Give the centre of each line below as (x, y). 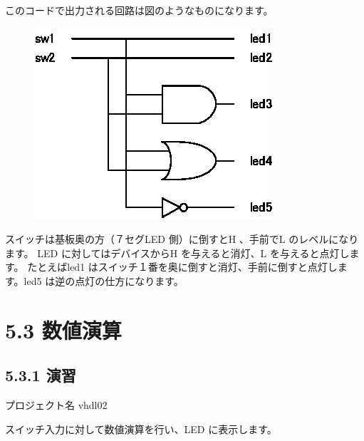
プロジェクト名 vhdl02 (56, 405)
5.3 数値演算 (63, 330)
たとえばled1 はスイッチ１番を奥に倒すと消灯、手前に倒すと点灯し (182, 267)
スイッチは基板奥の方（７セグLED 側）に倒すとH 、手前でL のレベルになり (182, 239)
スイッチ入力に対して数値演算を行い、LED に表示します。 (141, 429)
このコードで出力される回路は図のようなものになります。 (139, 10)
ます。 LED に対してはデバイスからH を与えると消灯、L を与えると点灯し (177, 253)
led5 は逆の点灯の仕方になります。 (104, 280)
